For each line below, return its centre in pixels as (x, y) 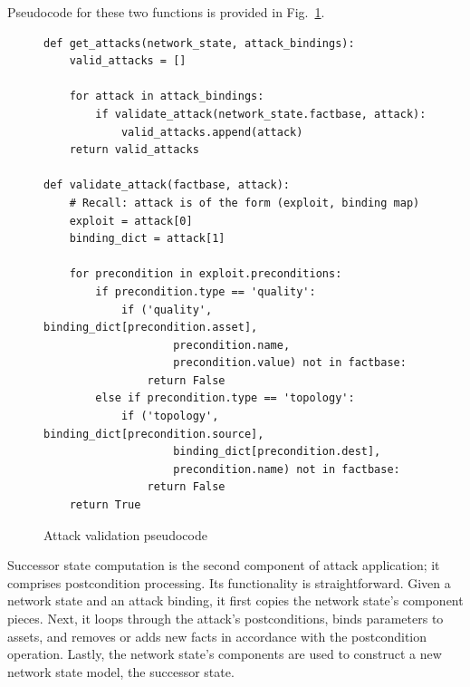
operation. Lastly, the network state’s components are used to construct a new (225, 654)
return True (105, 505)
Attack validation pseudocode (125, 534)
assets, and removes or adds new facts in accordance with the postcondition (217, 636)
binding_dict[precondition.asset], (151, 328)
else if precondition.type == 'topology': (225, 398)
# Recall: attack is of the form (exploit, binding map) (245, 203)
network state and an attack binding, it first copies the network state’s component (235, 600)
